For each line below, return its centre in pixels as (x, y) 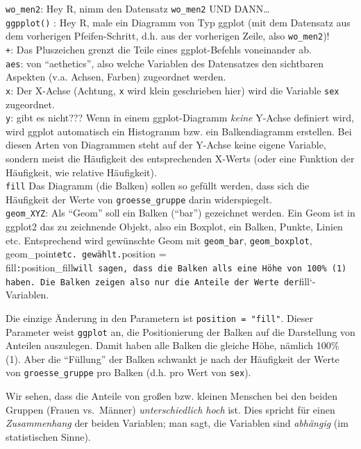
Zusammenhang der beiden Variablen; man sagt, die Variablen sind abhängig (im (177, 423)
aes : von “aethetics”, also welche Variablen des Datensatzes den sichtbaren (165, 63)
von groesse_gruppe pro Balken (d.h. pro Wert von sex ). (128, 372)
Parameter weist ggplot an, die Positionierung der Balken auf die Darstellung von (180, 331)
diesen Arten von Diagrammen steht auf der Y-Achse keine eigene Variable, (166, 145)
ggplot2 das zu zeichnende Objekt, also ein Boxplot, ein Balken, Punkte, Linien (174, 227)
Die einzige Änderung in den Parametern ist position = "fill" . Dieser (160, 317)
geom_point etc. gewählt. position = (86, 254)
